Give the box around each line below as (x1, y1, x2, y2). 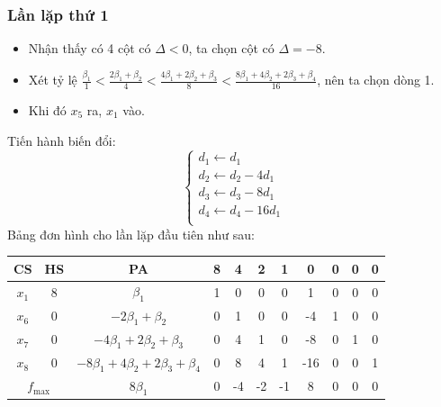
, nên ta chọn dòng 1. (317, 70, 435, 89)
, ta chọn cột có (188, 39, 274, 58)
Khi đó (28, 100, 67, 119)
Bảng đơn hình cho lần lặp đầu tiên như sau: (7, 224, 255, 243)
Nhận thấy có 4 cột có (28, 39, 151, 58)
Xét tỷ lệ (28, 70, 77, 89)
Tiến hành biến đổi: (7, 131, 116, 149)
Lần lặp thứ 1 (7, 3, 109, 25)
